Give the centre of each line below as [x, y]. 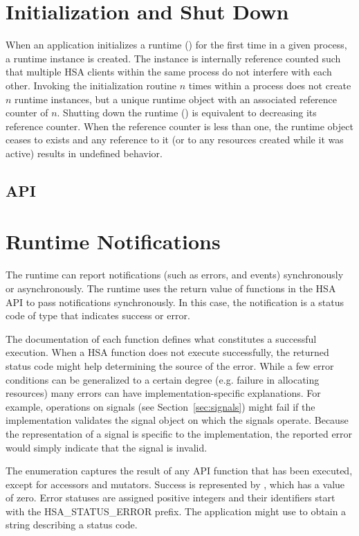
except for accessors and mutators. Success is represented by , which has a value [175, 484]
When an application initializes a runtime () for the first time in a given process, [176, 45]
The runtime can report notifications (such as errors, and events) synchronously [175, 275]
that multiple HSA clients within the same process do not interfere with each [169, 72]
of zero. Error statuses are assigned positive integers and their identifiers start [171, 498]
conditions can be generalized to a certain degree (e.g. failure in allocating [163, 379]
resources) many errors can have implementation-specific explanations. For [163, 393]
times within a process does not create [270, 85]
